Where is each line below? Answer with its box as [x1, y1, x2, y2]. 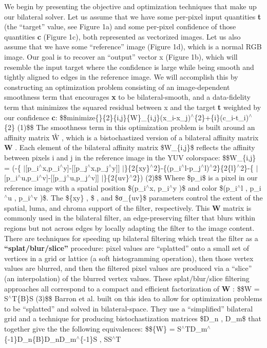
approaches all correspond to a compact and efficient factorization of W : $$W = [4, 283, 260, 294]
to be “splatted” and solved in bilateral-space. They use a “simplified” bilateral [4, 303, 253, 314]
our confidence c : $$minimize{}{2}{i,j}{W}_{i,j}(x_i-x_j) [4, 112, 191, 122]
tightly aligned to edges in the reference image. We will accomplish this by [4, 71, 238, 82]
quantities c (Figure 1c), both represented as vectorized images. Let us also [4, 31, 241, 42]
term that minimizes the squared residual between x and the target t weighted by [4, 101, 261, 112]
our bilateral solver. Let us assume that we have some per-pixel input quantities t [4, 11, 261, 22]
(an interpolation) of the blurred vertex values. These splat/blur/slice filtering [4, 273, 250, 284]
